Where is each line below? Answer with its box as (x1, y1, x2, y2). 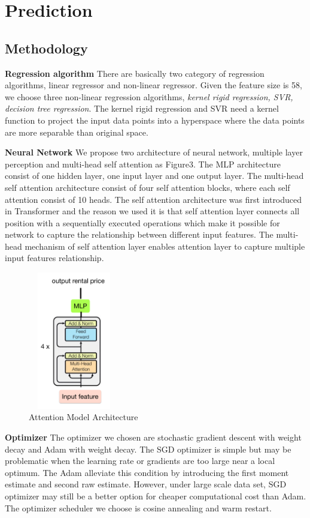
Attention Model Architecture (29, 411, 138, 423)
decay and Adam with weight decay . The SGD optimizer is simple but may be (5, 442, 291, 455)
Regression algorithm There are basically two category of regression (5, 67, 265, 79)
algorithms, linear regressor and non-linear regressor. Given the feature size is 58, (5, 79, 302, 91)
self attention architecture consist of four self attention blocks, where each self (5, 181, 290, 193)
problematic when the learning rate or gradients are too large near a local (5, 454, 275, 467)
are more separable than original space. (5, 125, 148, 138)
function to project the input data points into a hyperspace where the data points (5, 113, 305, 126)
